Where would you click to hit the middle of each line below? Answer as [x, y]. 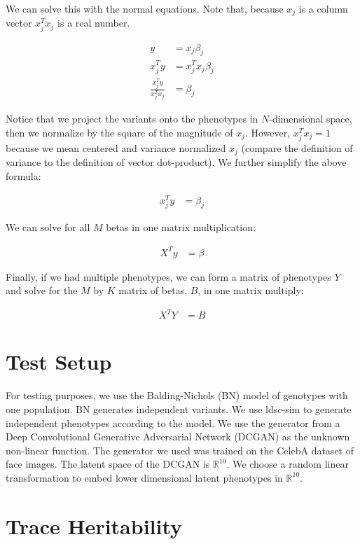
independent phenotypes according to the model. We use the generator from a [173, 423]
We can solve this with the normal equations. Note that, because [145, 8]
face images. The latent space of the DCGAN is [108, 464]
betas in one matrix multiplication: [181, 227]
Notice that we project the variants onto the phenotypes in [132, 119]
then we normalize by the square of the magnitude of [119, 132]
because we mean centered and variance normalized [116, 147]
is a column [323, 8]
